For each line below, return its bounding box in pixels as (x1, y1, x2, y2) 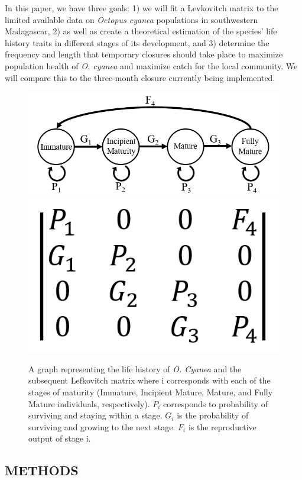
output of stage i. (28, 432, 91, 444)
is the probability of (177, 409, 249, 421)
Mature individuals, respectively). (28, 397, 150, 410)
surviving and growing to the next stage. (28, 420, 176, 433)
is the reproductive (188, 420, 256, 433)
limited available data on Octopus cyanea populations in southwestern (5, 13, 258, 25)
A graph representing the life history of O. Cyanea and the (28, 362, 242, 375)
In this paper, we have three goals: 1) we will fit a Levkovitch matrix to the (5, 2, 278, 14)
